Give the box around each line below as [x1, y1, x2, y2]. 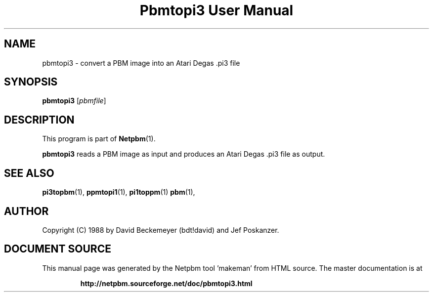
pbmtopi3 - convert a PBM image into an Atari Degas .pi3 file [42, 58, 240, 67]
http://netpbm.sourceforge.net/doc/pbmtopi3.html [80, 279, 253, 288]
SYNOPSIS [4, 76, 58, 88]
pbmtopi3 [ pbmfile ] [42, 96, 106, 105]
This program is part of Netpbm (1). [42, 134, 156, 143]
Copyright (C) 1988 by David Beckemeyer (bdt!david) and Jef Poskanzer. [42, 225, 279, 234]
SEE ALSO [4, 167, 54, 179]
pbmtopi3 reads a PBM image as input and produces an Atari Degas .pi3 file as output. [42, 150, 325, 159]
